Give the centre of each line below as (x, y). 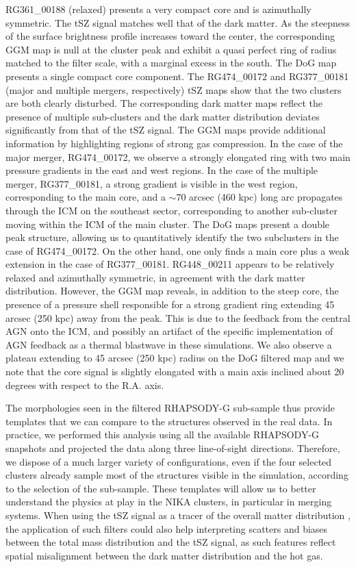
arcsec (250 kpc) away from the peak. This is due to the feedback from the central (178, 317)
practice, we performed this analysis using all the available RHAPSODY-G (163, 434)
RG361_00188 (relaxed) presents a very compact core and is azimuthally (158, 9)
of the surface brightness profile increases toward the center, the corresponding (170, 36)
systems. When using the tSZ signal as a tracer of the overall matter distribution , (178, 515)
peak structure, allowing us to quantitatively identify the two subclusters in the (172, 237)
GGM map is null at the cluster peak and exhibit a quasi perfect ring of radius (171, 49)
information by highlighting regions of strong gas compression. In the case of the (174, 143)
